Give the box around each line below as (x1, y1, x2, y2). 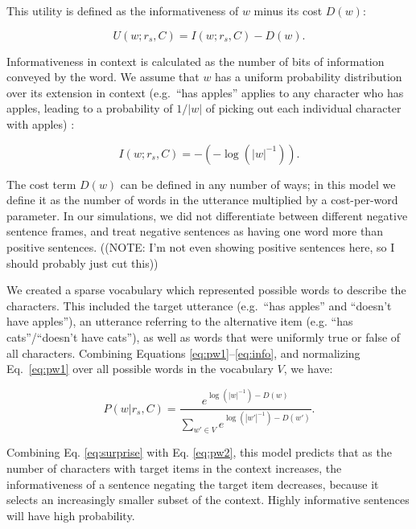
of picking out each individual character (205, 100, 402, 117)
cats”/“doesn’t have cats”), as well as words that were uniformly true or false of (6, 328, 401, 345)
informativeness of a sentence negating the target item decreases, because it (6, 475, 379, 492)
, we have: (283, 360, 333, 377)
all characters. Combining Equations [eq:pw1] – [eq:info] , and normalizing (6, 344, 360, 361)
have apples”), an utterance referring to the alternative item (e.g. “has (6, 313, 353, 330)
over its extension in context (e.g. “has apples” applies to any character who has (6, 84, 404, 100)
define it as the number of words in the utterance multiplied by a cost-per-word (6, 191, 398, 208)
